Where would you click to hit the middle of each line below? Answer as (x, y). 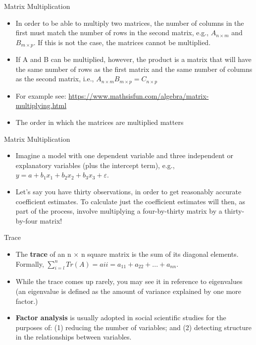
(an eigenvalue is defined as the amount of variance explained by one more (128, 291)
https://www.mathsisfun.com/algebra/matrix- (139, 95)
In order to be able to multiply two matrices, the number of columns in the (130, 23)
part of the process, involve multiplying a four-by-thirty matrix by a (119, 211)
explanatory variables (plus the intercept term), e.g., (95, 165)
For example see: (41, 95)
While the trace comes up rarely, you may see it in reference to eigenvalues (129, 281)
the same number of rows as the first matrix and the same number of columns (134, 69)
